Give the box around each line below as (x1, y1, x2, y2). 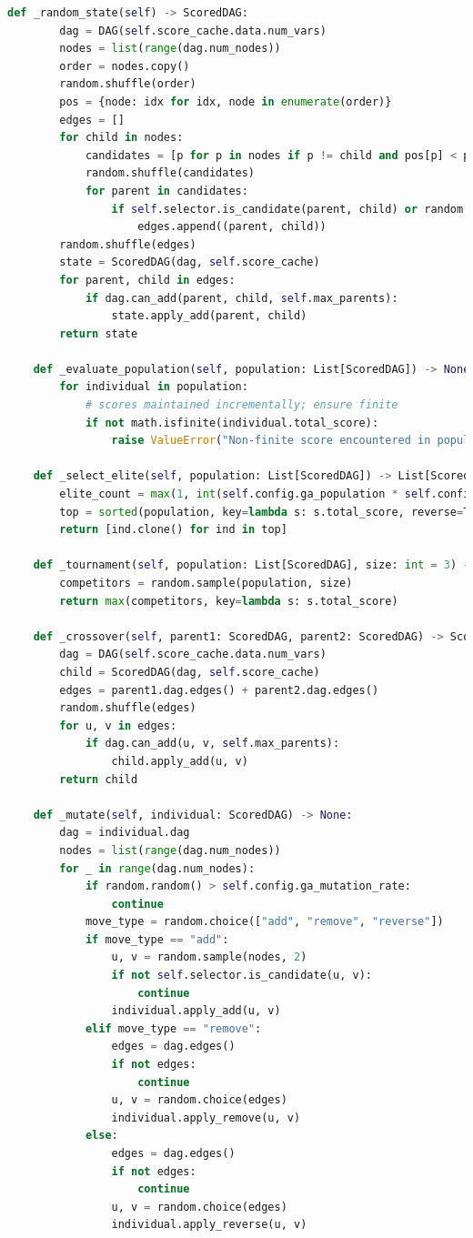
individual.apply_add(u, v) (111, 1004, 281, 1018)
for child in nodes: (59, 131, 184, 145)
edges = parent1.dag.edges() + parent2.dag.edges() (59, 683, 379, 697)
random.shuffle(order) (59, 77, 196, 91)
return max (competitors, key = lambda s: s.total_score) (59, 594, 398, 608)
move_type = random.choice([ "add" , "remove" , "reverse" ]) (85, 915, 444, 929)
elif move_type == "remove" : (85, 1022, 262, 1035)
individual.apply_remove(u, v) (111, 1111, 301, 1124)
